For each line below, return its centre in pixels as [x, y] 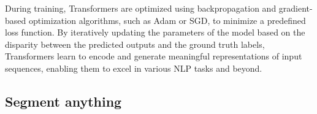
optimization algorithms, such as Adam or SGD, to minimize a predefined [167, 20]
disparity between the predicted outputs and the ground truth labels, [135, 44]
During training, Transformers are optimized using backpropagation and [141, 8]
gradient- [296, 8]
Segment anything [63, 101]
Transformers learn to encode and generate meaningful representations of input [154, 56]
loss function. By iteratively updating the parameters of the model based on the [155, 32]
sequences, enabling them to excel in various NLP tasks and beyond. [134, 68]
